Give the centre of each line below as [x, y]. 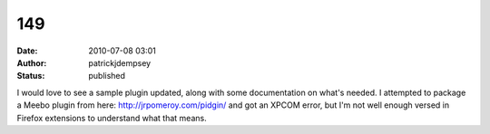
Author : [32, 62]
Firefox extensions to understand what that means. [112, 118]
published [107, 76]
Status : [31, 76]
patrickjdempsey [120, 62]
